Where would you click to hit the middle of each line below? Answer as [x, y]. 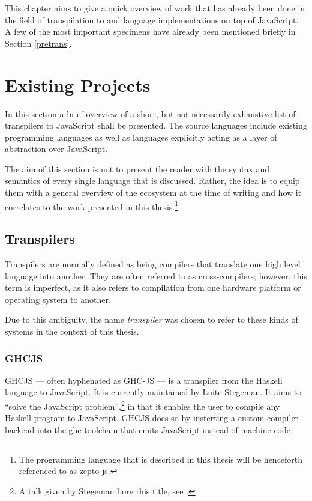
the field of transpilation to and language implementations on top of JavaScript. [152, 20]
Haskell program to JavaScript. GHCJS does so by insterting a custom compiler [152, 418]
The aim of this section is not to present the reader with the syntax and [137, 169]
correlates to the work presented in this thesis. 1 [92, 205]
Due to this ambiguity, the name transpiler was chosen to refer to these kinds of [151, 319]
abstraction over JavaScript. [56, 149]
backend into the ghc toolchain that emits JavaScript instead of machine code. [149, 429]
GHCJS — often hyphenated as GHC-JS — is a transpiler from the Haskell [144, 380]
